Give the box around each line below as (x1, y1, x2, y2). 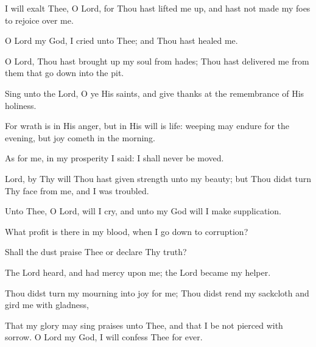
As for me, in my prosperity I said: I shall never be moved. (5, 152, 224, 164)
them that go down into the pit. (5, 66, 124, 79)
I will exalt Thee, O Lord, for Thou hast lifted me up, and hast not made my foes (5, 2, 311, 14)
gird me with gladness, (5, 298, 89, 311)
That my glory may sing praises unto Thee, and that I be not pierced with (5, 318, 283, 331)
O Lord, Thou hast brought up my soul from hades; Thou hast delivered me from (5, 54, 309, 67)
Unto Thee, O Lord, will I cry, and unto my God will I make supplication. (5, 205, 281, 217)
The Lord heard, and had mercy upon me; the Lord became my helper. (5, 265, 271, 278)
